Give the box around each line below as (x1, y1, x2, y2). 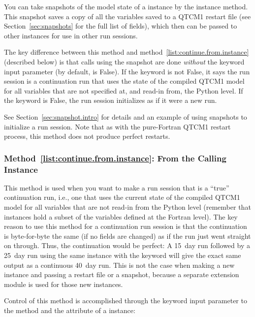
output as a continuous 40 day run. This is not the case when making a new (4, 259, 235, 270)
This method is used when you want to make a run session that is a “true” (4, 182, 229, 192)
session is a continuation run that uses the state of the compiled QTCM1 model (4, 76, 245, 86)
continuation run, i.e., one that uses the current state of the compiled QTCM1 (4, 192, 240, 202)
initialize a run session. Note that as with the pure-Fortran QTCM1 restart (4, 121, 231, 131)
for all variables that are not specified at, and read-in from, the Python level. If (4, 85, 243, 95)
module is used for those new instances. (4, 279, 123, 289)
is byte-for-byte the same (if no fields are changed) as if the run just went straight (4, 230, 251, 241)
